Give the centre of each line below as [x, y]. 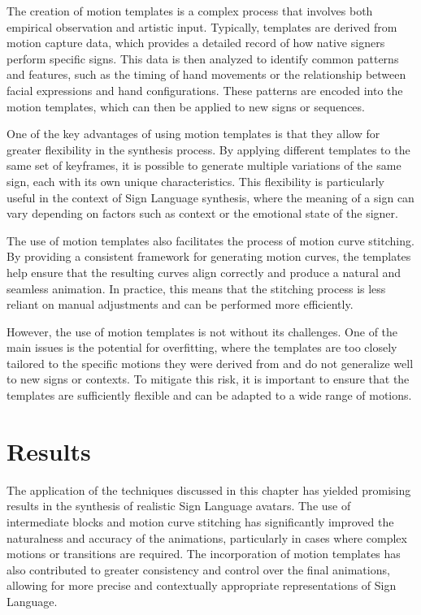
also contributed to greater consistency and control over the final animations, [198, 569]
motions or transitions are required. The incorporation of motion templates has [204, 554]
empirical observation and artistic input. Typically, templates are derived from [202, 26]
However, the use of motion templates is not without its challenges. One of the [202, 331]
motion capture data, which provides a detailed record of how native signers [196, 43]
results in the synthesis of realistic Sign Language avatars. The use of [179, 506]
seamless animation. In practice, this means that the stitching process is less [196, 288]
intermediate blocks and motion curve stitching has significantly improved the [200, 521]
